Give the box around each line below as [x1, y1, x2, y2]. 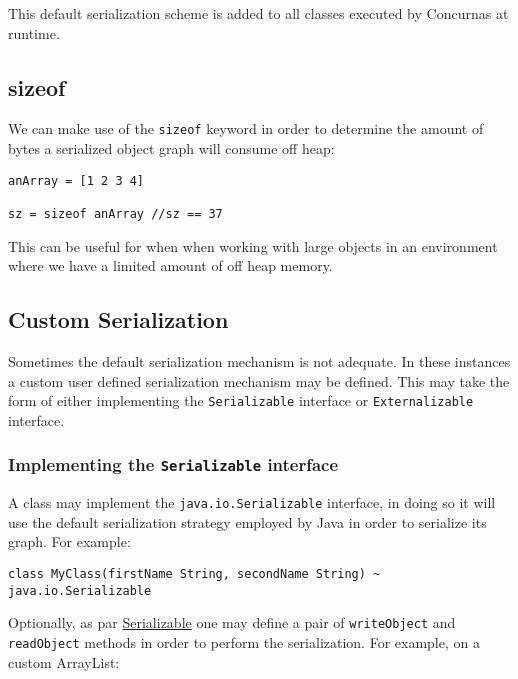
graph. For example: [8, 531, 131, 552]
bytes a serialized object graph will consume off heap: [8, 138, 335, 159]
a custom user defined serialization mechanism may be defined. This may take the [8, 370, 510, 391]
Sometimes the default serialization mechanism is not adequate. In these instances [8, 351, 511, 371]
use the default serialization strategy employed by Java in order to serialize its [8, 511, 487, 532]
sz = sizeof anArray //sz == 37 [8, 206, 223, 221]
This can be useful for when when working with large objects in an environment [8, 235, 498, 256]
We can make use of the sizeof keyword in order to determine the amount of [8, 118, 484, 139]
